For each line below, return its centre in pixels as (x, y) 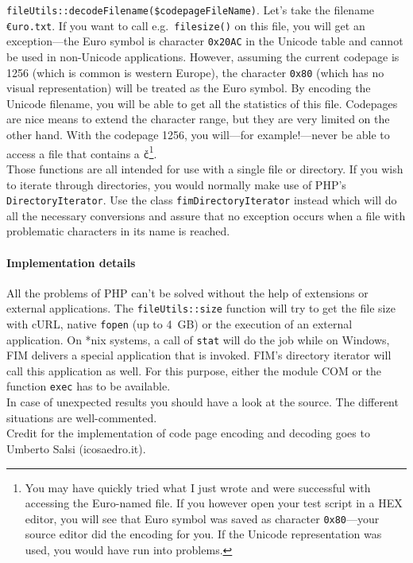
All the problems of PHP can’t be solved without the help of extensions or (187, 292)
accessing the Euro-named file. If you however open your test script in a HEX (214, 503)
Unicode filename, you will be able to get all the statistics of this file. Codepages (202, 103)
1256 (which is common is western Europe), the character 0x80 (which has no (195, 72)
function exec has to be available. (89, 386)
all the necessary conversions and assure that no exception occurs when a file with (206, 215)
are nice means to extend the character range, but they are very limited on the (198, 119)
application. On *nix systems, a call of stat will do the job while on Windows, (198, 339)
